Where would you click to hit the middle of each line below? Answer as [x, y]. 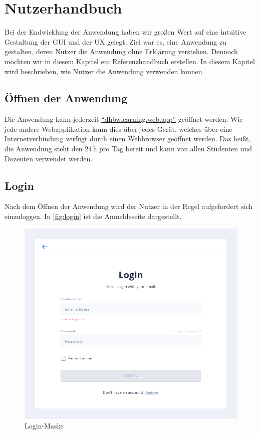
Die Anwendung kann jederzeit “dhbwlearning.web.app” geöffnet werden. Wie [124, 119]
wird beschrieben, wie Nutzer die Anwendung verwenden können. [104, 71]
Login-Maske [44, 426]
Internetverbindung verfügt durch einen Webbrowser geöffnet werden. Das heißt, [128, 139]
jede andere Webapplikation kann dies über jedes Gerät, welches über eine [118, 129]
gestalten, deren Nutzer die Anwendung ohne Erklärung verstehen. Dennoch [121, 51]
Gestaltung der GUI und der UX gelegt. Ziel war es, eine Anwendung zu [116, 41]
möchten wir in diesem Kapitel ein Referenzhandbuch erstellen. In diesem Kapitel [130, 61]
